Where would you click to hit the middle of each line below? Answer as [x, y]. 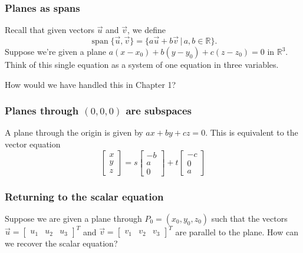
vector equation [33, 144]
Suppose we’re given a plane [56, 52]
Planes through [42, 111]
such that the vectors [249, 218]
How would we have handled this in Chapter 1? [90, 84]
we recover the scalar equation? [61, 243]
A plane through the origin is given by [74, 132]
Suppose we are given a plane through [73, 218]
